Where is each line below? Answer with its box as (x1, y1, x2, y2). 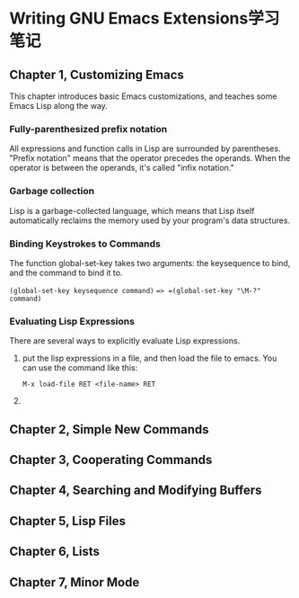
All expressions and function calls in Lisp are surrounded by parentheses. (9, 143, 281, 154)
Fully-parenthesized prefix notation (9, 122, 168, 135)
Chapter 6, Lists (9, 544, 101, 559)
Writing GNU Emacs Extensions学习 (9, 8, 280, 29)
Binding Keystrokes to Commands (9, 237, 162, 250)
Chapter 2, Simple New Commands (9, 422, 209, 437)
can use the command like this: (22, 362, 138, 373)
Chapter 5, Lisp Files (9, 513, 126, 529)
